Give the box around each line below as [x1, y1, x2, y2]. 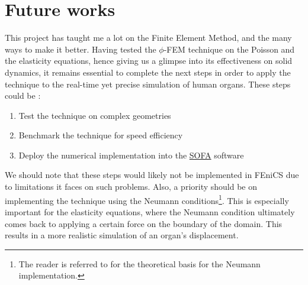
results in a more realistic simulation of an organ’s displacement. [5, 229, 239, 241]
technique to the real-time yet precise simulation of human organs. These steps [5, 77, 291, 90]
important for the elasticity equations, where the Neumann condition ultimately [5, 205, 295, 218]
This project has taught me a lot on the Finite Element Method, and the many [5, 31, 292, 44]
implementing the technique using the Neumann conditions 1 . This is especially [5, 192, 289, 206]
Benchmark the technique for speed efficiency [18, 129, 183, 141]
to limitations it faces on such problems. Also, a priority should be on [5, 180, 258, 193]
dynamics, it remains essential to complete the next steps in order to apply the [5, 66, 291, 78]
